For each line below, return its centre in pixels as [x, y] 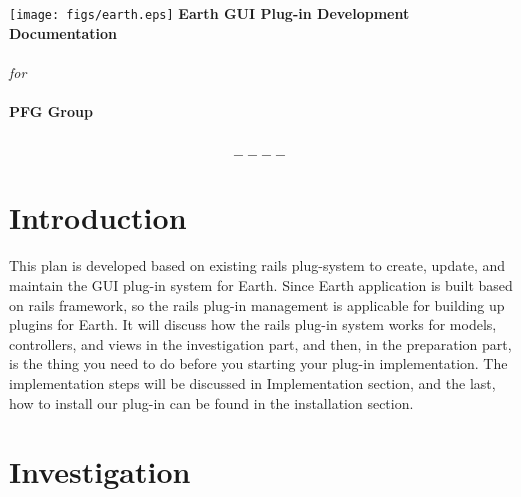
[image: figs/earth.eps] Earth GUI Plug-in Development [209, 13]
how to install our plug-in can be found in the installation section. [211, 402]
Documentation [63, 32]
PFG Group [51, 111]
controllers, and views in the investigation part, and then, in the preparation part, [260, 343]
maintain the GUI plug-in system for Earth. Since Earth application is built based [261, 284]
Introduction [98, 217]
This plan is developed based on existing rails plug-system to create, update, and [257, 265]
